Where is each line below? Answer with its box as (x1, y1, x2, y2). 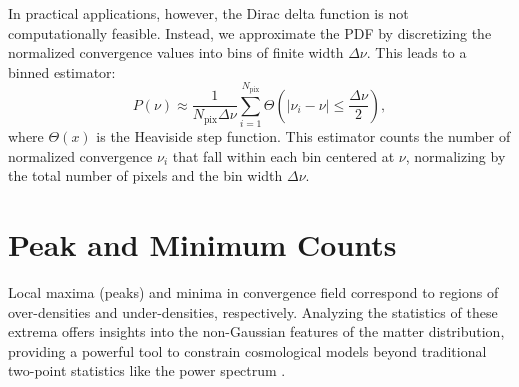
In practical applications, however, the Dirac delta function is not (8, 3, 409, 23)
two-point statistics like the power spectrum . (8, 360, 286, 381)
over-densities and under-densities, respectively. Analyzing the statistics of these (8, 301, 498, 322)
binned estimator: (8, 61, 116, 82)
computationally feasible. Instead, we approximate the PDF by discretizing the (8, 22, 492, 43)
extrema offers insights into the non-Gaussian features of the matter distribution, (8, 321, 505, 342)
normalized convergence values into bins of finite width (8, 42, 344, 63)
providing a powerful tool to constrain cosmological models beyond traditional (8, 340, 487, 361)
